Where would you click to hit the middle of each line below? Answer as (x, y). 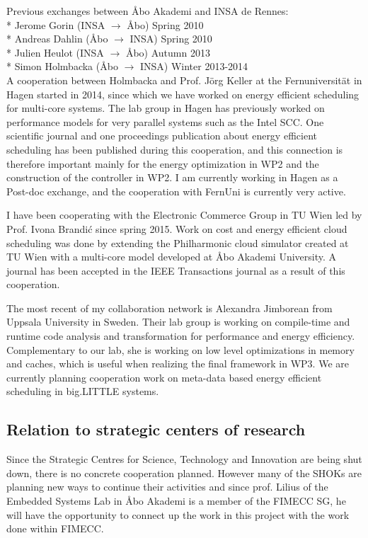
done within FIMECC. (55, 528)
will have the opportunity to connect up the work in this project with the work (178, 514)
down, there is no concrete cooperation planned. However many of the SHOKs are (184, 473)
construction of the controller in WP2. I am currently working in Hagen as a (172, 177)
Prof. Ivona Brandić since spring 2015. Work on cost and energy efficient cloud (177, 228)
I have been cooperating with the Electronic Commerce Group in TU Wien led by (184, 215)
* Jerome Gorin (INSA (56, 24)
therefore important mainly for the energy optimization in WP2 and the (163, 163)
